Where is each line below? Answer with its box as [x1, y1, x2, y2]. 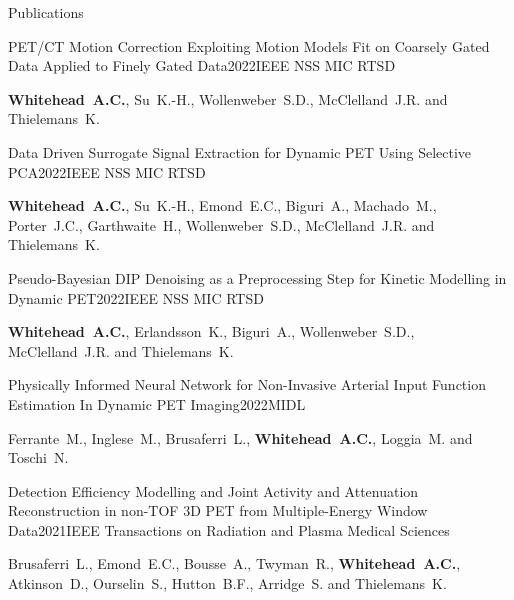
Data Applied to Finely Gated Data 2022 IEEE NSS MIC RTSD [8, 55, 396, 76]
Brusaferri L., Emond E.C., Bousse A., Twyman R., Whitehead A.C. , [8, 553, 461, 574]
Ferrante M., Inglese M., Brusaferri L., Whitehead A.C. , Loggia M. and [8, 427, 473, 448]
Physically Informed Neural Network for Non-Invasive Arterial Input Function [8, 374, 486, 395]
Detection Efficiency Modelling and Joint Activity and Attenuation [8, 480, 419, 501]
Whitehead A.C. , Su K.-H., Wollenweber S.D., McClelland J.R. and [8, 88, 448, 109]
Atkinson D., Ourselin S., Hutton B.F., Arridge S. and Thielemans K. [8, 573, 447, 594]
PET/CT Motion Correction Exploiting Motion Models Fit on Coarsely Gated [8, 35, 490, 56]
